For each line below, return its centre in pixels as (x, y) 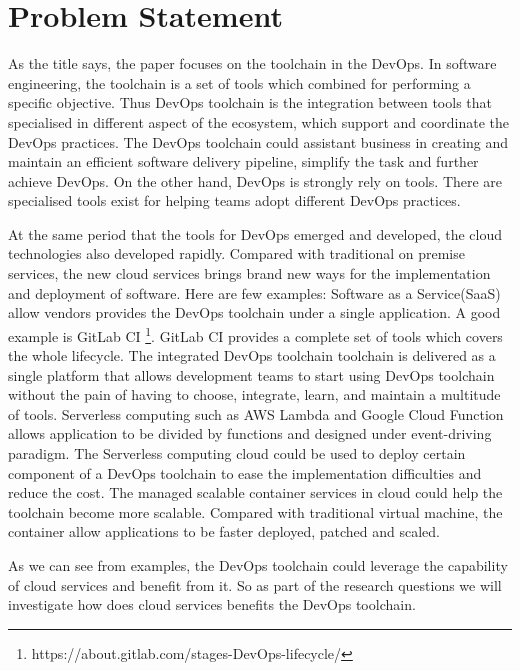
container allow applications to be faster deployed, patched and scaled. (224, 531)
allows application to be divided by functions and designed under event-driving (250, 433)
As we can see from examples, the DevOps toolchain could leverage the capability (258, 565)
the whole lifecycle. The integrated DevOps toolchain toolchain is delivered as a (252, 355)
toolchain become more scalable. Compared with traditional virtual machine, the (255, 511)
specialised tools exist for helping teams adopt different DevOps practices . (234, 200)
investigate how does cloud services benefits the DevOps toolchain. (212, 604)
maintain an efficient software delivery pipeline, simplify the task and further (243, 161)
